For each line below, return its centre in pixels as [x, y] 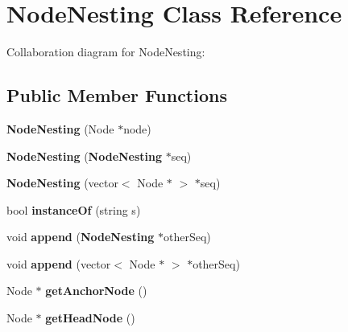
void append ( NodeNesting [81, 237]
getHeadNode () [90, 318]
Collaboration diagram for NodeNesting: [106, 52]
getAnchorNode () [96, 291]
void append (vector [59, 263]
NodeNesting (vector [62, 183]
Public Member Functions [117, 95]
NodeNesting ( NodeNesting [85, 156]
